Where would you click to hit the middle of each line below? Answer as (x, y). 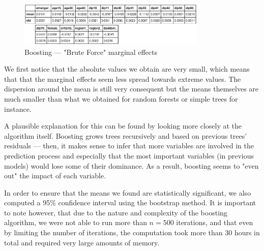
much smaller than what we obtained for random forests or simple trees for (121, 98)
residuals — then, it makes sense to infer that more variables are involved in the (129, 146)
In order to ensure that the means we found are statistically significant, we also (128, 192)
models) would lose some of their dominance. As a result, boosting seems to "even (131, 165)
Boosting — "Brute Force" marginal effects (91, 52)
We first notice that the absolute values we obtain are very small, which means (127, 69)
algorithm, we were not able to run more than (76, 222)
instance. (18, 108)
